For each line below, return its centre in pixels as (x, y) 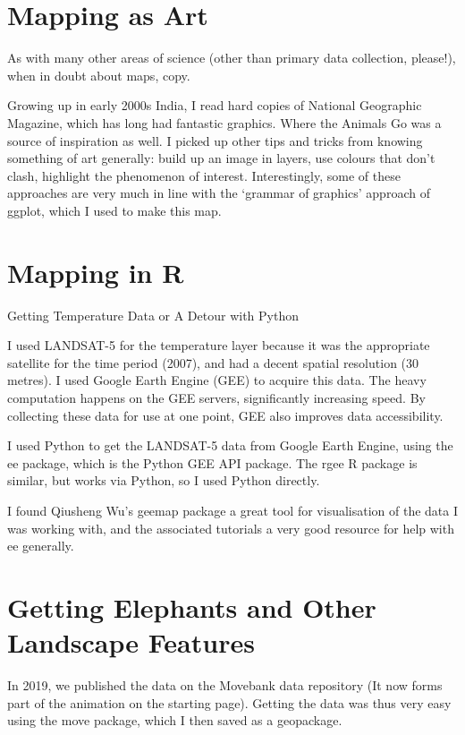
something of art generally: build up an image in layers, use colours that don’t (221, 158)
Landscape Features (131, 642)
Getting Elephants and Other (192, 607)
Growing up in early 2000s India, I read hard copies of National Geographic (215, 105)
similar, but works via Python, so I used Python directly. (164, 480)
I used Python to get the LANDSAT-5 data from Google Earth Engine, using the (230, 445)
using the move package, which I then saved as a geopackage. (175, 720)
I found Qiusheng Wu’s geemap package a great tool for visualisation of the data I (233, 510)
